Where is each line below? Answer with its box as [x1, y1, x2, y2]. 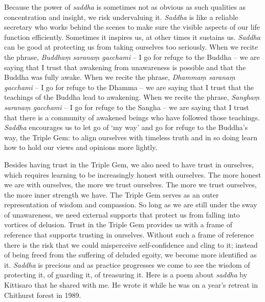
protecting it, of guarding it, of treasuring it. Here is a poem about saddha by [4, 269, 248, 280]
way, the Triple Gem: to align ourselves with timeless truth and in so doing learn [4, 132, 257, 142]
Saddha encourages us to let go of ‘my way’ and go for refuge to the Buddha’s [4, 122, 248, 133]
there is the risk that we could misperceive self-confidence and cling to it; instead [4, 239, 258, 250]
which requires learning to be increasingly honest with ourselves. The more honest [4, 169, 261, 180]
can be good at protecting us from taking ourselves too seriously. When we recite [4, 41, 258, 52]
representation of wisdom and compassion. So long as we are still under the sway [4, 199, 257, 210]
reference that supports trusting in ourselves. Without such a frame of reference [4, 229, 254, 240]
